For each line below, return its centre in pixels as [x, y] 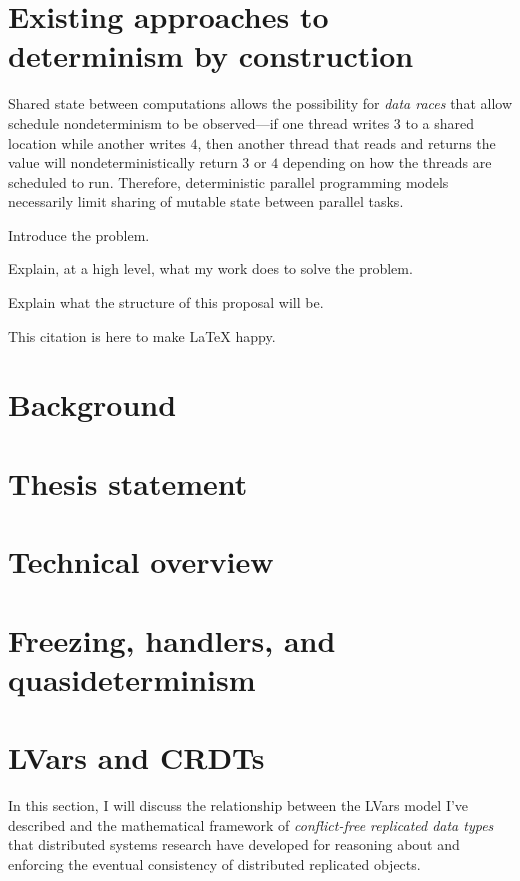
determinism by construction [211, 55]
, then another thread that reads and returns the [346, 142]
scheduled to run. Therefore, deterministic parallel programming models [228, 181]
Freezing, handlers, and [172, 639]
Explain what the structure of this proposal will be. [166, 302]
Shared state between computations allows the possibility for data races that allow [260, 103]
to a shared [440, 122]
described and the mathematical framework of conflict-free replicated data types [251, 824]
